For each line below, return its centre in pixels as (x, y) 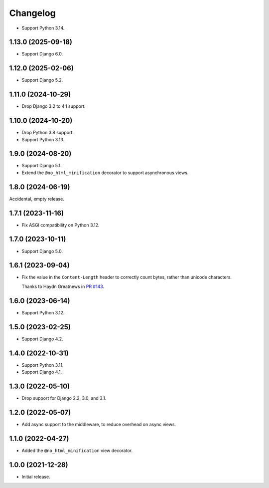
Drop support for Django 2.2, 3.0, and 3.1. (64, 398)
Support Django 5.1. (42, 166)
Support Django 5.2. (42, 80)
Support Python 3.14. (43, 28)
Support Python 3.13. (43, 139)
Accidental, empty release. (37, 199)
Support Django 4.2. (42, 339)
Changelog (32, 13)
